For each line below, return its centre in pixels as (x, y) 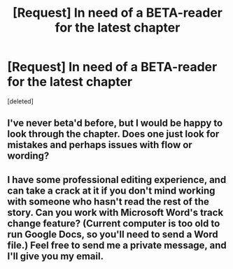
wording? (28, 156)
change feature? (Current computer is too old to (114, 223)
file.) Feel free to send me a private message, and (117, 245)
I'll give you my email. (55, 256)
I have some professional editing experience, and (117, 180)
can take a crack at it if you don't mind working (111, 190)
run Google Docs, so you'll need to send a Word (113, 234)
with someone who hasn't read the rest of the (108, 202)
